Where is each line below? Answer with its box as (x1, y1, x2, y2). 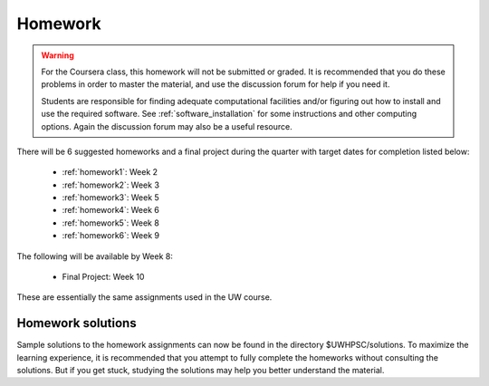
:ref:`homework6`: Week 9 (62, 230, 160, 241)
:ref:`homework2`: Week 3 (62, 179, 160, 190)
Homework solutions (16, 315, 137, 331)
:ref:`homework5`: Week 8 (62, 217, 160, 228)
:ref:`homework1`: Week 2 (62, 167, 158, 178)
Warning (41, 50, 74, 61)
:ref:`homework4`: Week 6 (62, 205, 160, 216)
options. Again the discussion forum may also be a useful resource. (41, 121, 293, 131)
